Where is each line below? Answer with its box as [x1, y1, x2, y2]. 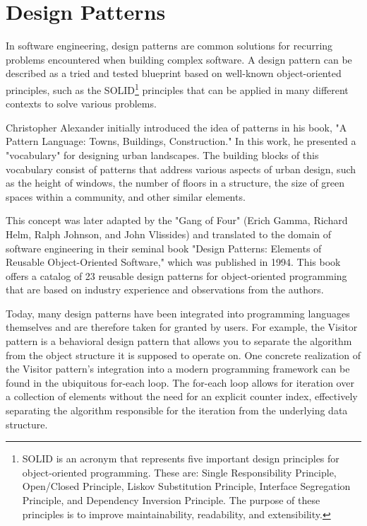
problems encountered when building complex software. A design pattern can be [6, 52, 352, 66]
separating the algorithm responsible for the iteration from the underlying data [6, 403, 348, 418]
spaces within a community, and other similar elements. [6, 189, 246, 204]
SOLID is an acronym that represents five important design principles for [22, 451, 339, 466]
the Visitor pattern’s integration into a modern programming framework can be [6, 361, 350, 376]
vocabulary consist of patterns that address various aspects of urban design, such [6, 161, 356, 176]
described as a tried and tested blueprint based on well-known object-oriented [6, 66, 342, 81]
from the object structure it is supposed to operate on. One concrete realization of [6, 347, 361, 362]
